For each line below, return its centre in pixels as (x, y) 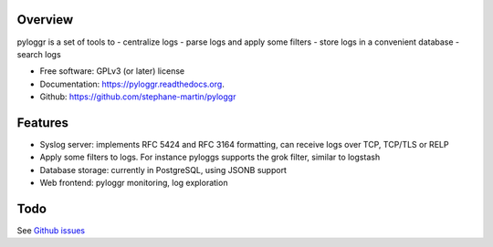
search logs (39, 54)
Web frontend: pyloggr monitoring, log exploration (134, 183)
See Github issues (51, 231)
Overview (45, 20)
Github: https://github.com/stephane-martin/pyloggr (138, 97)
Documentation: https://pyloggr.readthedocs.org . (132, 84)
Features (42, 123)
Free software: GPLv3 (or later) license (112, 71)
